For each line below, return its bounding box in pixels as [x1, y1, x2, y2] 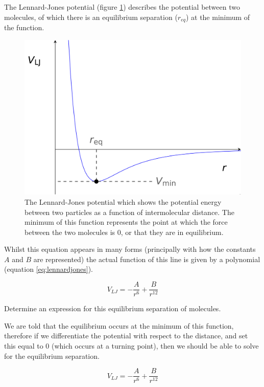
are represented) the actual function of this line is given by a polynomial [33, 253, 260, 264]
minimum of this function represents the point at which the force [25, 217, 228, 227]
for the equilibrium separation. [4, 350, 100, 361]
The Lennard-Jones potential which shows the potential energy [25, 196, 222, 207]
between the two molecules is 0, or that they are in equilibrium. [25, 226, 224, 237]
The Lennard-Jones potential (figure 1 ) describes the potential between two [4, 2, 240, 12]
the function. [4, 22, 44, 33]
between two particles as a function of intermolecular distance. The [25, 206, 234, 217]
